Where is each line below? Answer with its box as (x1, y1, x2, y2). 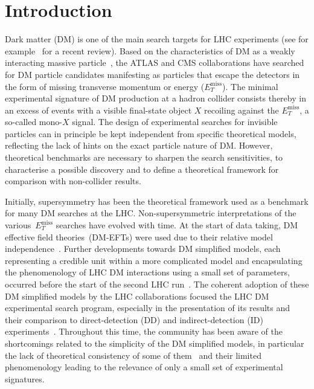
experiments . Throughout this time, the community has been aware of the (5, 325, 283, 338)
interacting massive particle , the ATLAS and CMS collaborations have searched (5, 56, 304, 69)
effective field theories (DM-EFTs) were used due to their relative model (5, 230, 273, 243)
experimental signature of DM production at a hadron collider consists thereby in (5, 92, 306, 104)
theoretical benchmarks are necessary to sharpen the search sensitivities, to (5, 151, 283, 164)
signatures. (5, 372, 45, 385)
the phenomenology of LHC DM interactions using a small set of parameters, (5, 266, 290, 278)
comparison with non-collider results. (5, 175, 141, 187)
